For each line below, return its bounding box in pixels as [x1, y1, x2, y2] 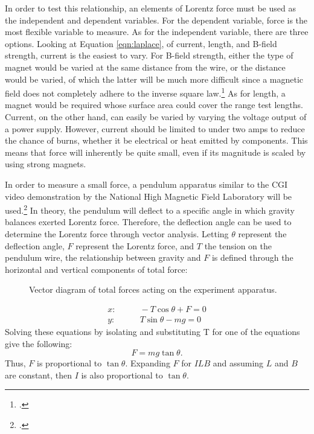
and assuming [213, 357, 264, 369]
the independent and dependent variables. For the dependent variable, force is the [5, 13, 308, 26]
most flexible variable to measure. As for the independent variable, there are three [5, 25, 309, 38]
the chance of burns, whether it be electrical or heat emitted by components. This [5, 134, 308, 147]
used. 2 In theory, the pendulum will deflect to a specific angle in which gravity [5, 202, 295, 216]
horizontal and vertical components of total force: [5, 263, 188, 275]
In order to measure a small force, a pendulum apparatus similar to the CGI [5, 177, 288, 190]
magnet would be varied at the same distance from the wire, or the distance [5, 60, 286, 73]
